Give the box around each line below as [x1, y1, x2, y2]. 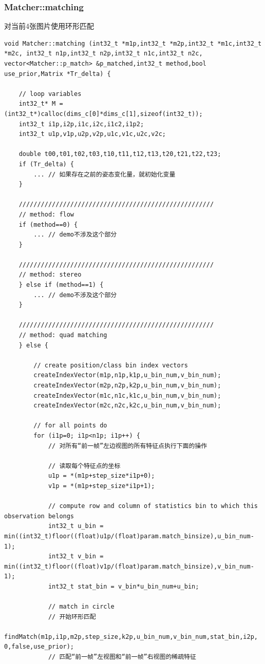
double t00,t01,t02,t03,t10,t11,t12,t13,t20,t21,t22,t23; [18, 150, 221, 158]
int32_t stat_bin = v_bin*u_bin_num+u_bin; [48, 582, 199, 590]
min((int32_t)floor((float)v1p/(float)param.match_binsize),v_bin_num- [4, 562, 254, 570]
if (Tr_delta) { [18, 160, 74, 168]
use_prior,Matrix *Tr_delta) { [4, 70, 111, 77]
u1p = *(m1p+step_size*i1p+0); [48, 472, 155, 480]
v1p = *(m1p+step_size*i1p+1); [48, 482, 155, 490]
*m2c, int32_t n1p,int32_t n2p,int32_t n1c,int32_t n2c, [4, 50, 203, 57]
